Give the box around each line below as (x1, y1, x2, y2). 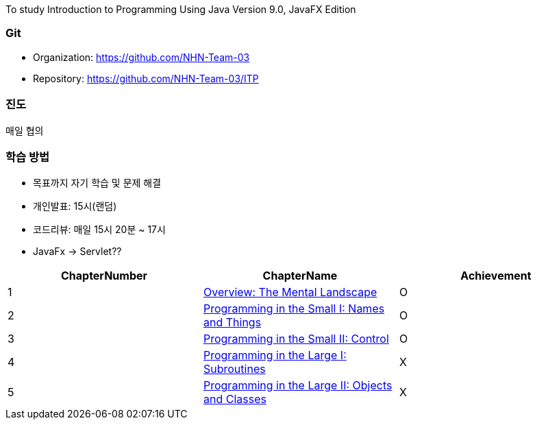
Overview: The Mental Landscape (203, 285, 377, 300)
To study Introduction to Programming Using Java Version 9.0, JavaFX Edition (5, 3, 356, 15)
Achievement (460, 269, 532, 283)
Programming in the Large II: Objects (203, 378, 392, 393)
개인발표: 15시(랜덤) (33, 200, 117, 212)
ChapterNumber (60, 269, 148, 283)
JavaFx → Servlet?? (33, 245, 122, 258)
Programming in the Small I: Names (203, 302, 385, 316)
